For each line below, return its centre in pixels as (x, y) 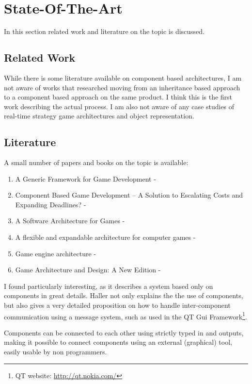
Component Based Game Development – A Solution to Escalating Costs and (129, 195)
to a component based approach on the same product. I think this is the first (118, 97)
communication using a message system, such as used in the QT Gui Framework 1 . (126, 316)
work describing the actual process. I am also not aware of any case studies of (119, 106)
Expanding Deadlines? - (51, 204)
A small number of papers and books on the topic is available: (96, 162)
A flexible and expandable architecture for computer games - (105, 237)
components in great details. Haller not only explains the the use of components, (124, 295)
